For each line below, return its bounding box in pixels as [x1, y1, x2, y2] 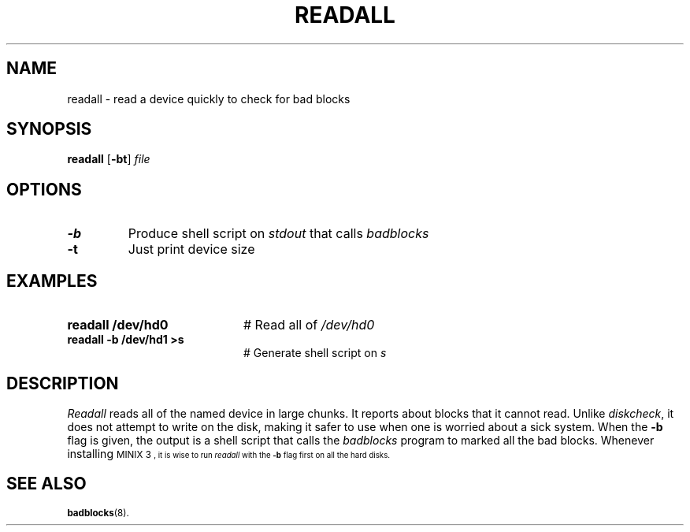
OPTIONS [6, 179, 82, 199]
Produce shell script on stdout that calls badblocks [128, 225, 429, 242]
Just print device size [128, 241, 255, 258]
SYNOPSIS [6, 119, 92, 140]
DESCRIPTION [6, 373, 119, 393]
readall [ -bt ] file [67, 152, 150, 166]
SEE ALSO [6, 474, 87, 494]
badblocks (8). [67, 507, 129, 519]
